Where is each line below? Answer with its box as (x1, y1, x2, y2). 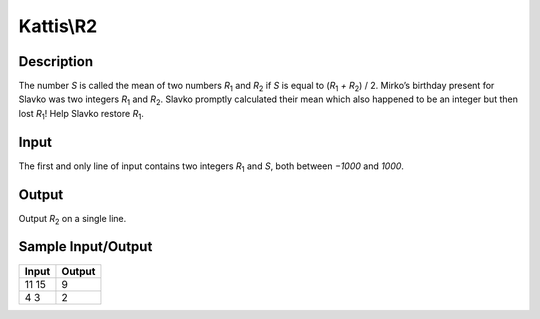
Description (18, 53, 94, 70)
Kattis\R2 (18, 15, 98, 37)
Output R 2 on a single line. (18, 212, 127, 227)
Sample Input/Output (18, 238, 153, 255)
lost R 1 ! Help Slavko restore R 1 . (18, 107, 144, 122)
